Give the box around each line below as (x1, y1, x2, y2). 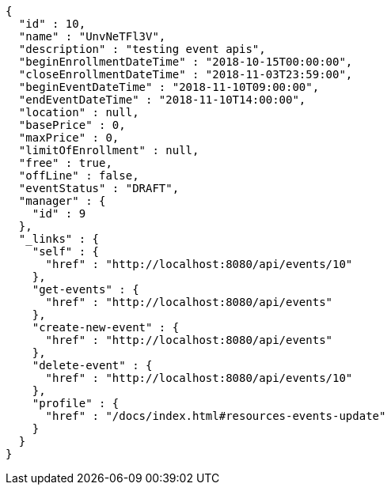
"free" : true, (18, 157, 112, 169)
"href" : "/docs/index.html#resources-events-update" (45, 410, 386, 422)
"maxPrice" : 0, (18, 131, 120, 144)
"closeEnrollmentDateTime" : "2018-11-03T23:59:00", (18, 68, 353, 81)
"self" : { (32, 245, 100, 258)
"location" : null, (18, 106, 139, 119)
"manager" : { (18, 195, 106, 207)
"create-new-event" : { (32, 321, 180, 334)
